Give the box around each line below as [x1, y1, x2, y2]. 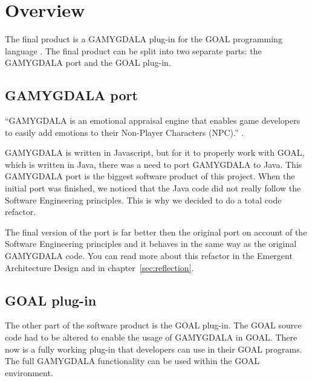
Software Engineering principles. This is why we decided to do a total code [5, 193, 282, 206]
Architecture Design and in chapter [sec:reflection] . [5, 261, 194, 274]
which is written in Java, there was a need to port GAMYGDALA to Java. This [5, 158, 302, 170]
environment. [5, 366, 53, 379]
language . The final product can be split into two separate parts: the [5, 44, 262, 57]
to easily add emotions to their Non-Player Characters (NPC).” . [5, 126, 244, 138]
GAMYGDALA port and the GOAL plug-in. [5, 56, 171, 69]
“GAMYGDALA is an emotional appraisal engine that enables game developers [5, 114, 301, 127]
